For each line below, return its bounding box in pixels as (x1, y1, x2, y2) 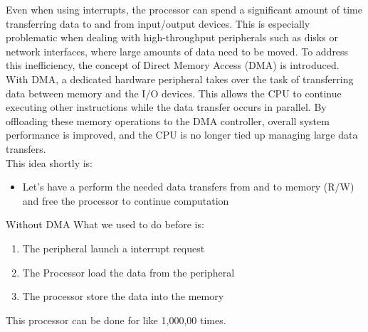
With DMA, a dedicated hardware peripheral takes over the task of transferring (6, 71, 354, 86)
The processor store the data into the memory (22, 289, 224, 304)
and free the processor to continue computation (22, 193, 229, 208)
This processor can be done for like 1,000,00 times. (6, 312, 226, 327)
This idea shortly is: (6, 155, 93, 170)
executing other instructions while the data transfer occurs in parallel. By (6, 100, 327, 114)
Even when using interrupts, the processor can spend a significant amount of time (6, 2, 362, 16)
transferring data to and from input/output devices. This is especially (6, 16, 310, 31)
